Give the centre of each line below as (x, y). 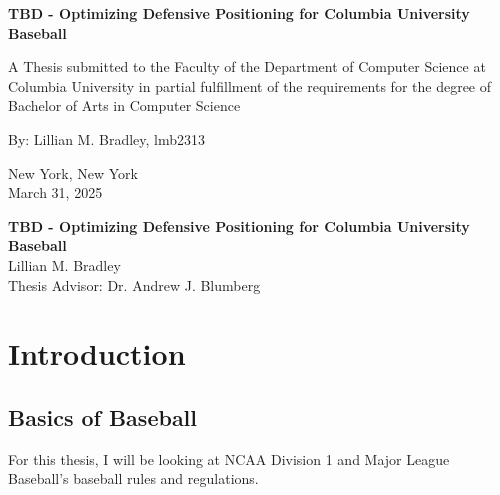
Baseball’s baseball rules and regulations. (133, 478)
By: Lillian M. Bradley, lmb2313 (107, 138)
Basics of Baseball (103, 416)
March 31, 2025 (55, 192)
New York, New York (73, 172)
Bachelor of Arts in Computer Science (124, 105)
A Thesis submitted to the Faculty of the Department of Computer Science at (247, 66)
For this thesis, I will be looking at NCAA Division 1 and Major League (229, 458)
